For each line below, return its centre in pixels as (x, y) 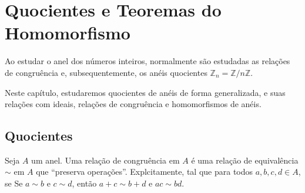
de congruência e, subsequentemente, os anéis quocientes (106, 72)
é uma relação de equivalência (245, 160)
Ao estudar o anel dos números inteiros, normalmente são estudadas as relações (148, 61)
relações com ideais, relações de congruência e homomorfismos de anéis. (133, 104)
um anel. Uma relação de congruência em (105, 160)
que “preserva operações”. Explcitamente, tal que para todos (145, 172)
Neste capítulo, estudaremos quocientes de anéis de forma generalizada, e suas (145, 92)
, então (84, 183)
